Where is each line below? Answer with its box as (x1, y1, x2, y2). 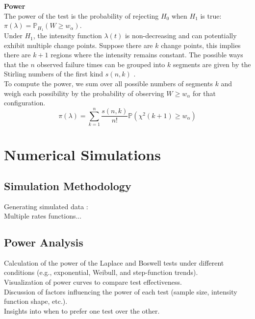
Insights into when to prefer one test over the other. (4, 305, 160, 316)
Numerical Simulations (4, 145, 161, 165)
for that (192, 88, 216, 98)
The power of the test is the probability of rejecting (4, 10, 159, 21)
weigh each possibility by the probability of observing (4, 88, 164, 98)
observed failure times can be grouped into (37, 59, 165, 69)
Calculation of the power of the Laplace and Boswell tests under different (4, 257, 224, 268)
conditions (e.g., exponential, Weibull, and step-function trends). (4, 267, 198, 277)
